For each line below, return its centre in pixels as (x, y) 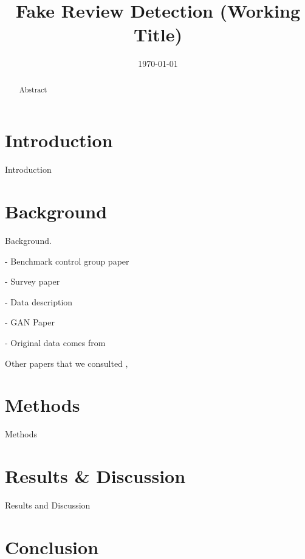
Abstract (33, 89)
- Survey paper (33, 281)
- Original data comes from (55, 342)
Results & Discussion (95, 476)
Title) (158, 34)
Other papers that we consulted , (67, 363)
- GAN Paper (30, 322)
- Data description (39, 301)
